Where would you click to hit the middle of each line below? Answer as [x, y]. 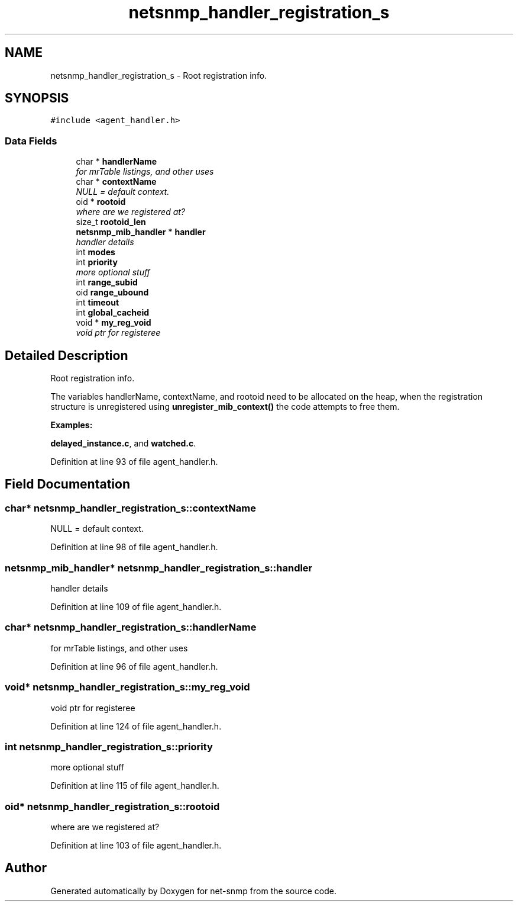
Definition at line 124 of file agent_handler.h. [136, 726]
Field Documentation [67, 484]
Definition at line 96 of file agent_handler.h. [134, 666]
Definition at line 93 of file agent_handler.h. [134, 462]
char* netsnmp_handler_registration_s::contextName [130, 508]
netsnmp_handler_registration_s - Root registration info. [159, 75]
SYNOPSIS [37, 98]
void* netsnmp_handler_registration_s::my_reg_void [127, 687]
